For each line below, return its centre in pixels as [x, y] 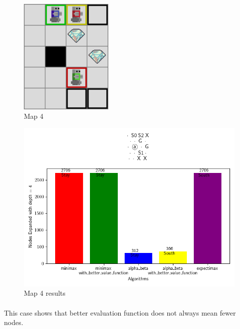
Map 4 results [45, 293]
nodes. [14, 322]
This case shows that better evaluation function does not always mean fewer [120, 312]
